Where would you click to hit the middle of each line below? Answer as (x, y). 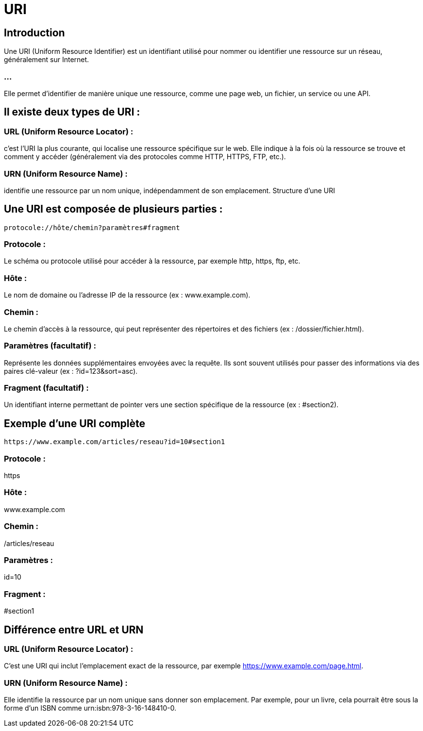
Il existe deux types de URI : (72, 112)
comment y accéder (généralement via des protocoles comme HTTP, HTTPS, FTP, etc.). (145, 157)
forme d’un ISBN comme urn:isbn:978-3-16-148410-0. (90, 708)
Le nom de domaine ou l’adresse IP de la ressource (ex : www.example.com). (127, 295)
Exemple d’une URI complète (75, 423)
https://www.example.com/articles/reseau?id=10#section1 (115, 442)
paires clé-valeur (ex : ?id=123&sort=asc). (71, 371)
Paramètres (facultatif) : (50, 346)
